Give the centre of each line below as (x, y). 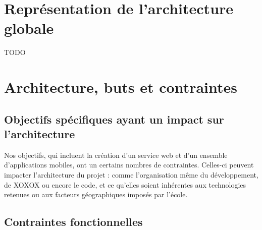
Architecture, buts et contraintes (121, 87)
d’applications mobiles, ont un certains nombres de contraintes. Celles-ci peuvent (129, 165)
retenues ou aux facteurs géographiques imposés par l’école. (96, 194)
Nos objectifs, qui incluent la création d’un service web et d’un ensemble (116, 155)
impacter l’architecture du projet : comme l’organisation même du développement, (131, 175)
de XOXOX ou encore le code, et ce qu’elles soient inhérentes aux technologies (125, 184)
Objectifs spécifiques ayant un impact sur (114, 119)
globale (29, 28)
